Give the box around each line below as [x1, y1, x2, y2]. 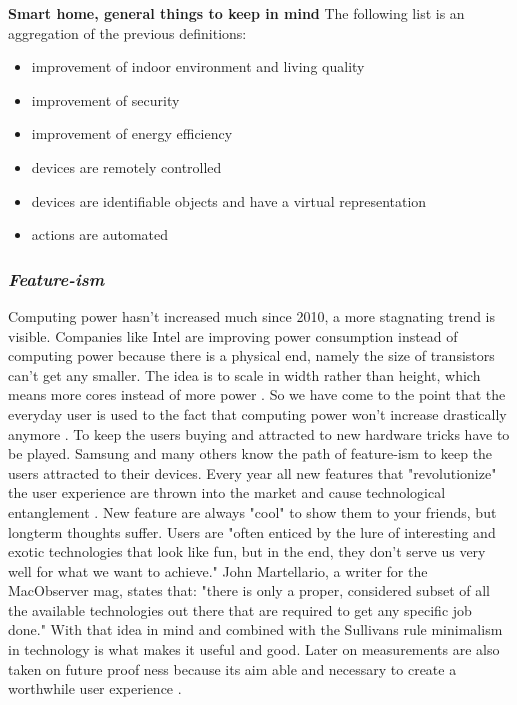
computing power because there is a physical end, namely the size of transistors [8, 345, 495, 366]
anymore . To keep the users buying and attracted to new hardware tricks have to [8, 423, 510, 444]
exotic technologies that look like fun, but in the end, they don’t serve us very [8, 541, 486, 562]
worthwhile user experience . [8, 678, 182, 699]
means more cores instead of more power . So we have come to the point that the [8, 384, 506, 405]
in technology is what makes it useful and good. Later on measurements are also [8, 639, 500, 660]
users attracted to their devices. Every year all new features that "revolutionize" [8, 462, 497, 483]
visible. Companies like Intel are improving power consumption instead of [8, 325, 458, 346]
